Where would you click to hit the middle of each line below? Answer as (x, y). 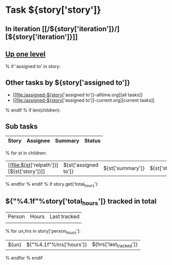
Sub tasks (21, 126)
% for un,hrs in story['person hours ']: (43, 231)
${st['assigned (81, 165)
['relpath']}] (45, 165)
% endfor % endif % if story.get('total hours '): (52, 185)
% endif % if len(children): (33, 110)
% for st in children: (26, 153)
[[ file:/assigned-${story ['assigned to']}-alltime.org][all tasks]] (78, 95)
